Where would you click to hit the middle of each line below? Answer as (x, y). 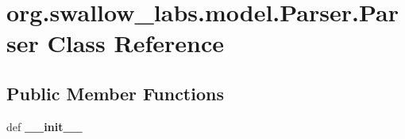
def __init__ (44, 126)
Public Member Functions (115, 93)
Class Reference (135, 43)
